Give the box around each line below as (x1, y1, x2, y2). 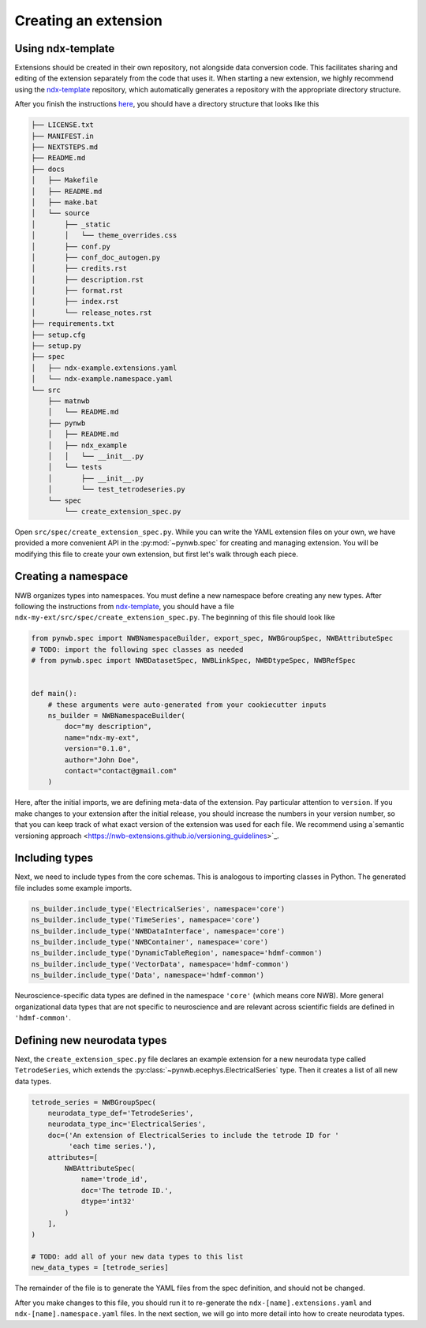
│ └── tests (47, 462, 103, 472)
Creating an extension (14, 12, 163, 29)
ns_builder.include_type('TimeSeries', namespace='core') (31, 915, 260, 925)
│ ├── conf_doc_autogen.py (31, 253, 161, 262)
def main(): (31, 689, 78, 698)
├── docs (31, 164, 65, 174)
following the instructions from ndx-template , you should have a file (14, 601, 234, 611)
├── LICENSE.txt (31, 121, 95, 129)
